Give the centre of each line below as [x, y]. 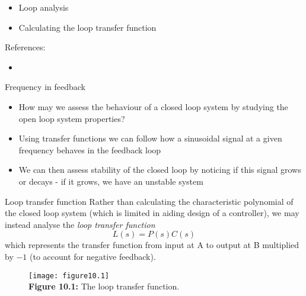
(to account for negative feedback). [93, 256]
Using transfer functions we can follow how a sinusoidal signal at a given [150, 138]
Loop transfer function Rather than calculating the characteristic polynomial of [149, 201]
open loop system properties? [72, 118]
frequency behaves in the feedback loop [90, 149]
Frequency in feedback [45, 87]
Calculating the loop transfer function [87, 27]
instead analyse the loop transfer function [80, 224]
